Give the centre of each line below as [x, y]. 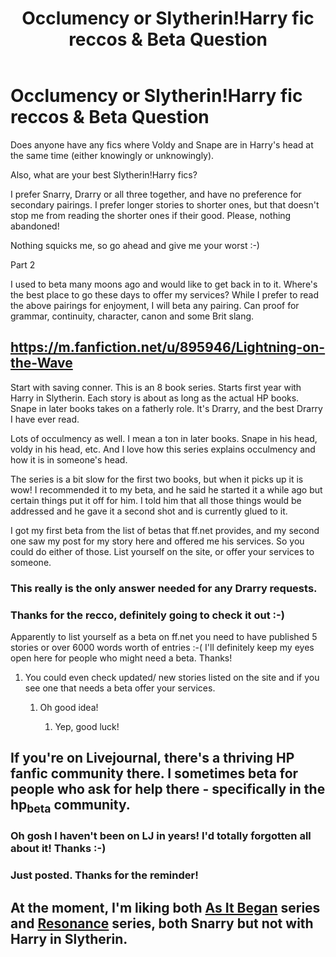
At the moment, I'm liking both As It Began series [165, 907]
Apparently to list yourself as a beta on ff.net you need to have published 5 [164, 636]
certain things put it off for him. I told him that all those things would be [156, 500]
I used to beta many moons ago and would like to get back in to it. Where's [164, 284]
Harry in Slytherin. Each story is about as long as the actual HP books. [155, 398]
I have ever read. [45, 419]
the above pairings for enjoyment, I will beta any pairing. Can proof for [155, 305]
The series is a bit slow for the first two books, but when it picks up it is [157, 479]
